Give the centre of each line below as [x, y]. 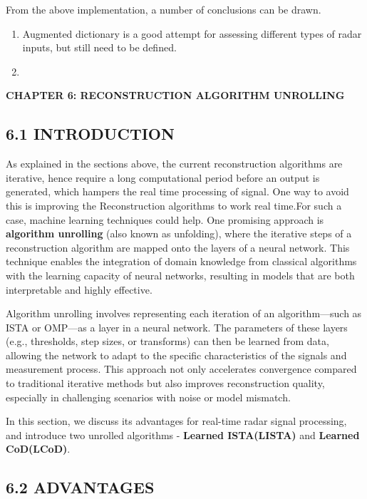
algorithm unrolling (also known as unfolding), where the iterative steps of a [179, 233]
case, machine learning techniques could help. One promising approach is [165, 219]
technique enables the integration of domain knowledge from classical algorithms [181, 261]
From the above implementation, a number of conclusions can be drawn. [164, 9]
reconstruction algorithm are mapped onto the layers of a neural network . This [178, 247]
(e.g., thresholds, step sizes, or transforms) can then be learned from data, [167, 341]
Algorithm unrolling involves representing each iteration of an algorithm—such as [184, 313]
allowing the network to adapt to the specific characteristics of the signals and [176, 355]
